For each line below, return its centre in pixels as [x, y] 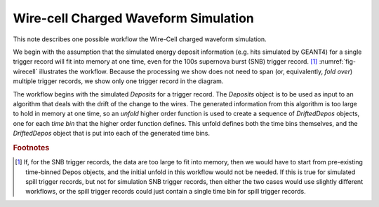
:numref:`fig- [338, 62]
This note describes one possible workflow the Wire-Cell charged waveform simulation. [140, 39]
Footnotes [31, 148]
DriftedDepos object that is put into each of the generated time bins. [112, 134]
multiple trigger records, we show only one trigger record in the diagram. [118, 81]
